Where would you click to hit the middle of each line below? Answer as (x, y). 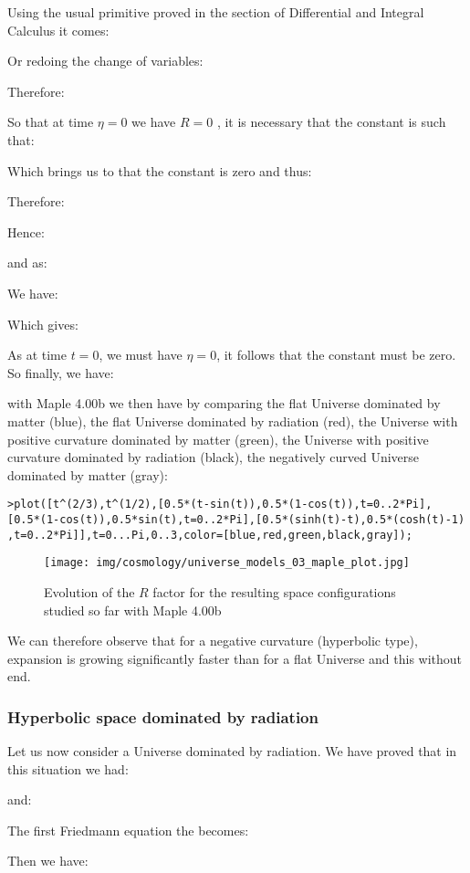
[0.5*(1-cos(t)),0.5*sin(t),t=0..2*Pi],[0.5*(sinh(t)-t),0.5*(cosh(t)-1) (236, 519)
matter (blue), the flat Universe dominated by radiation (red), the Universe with (233, 421)
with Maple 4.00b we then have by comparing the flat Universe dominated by (224, 403)
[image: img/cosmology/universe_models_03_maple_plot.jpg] (227, 563)
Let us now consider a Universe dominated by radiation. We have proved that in (232, 751)
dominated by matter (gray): (88, 474)
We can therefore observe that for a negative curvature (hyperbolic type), (213, 641)
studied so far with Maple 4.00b (133, 610)
